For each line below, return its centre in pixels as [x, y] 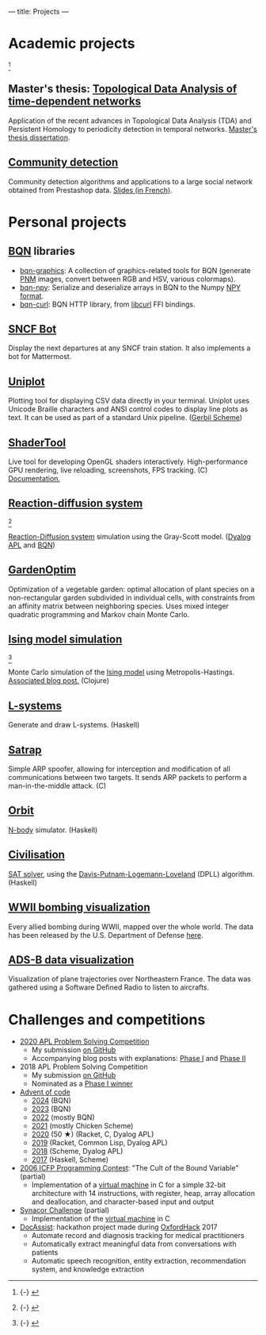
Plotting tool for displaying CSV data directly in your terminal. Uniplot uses [129, 401]
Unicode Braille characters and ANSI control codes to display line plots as [128, 409]
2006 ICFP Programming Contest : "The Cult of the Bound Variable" [129, 1168]
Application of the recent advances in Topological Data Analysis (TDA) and [130, 120]
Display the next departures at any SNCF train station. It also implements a [129, 348]
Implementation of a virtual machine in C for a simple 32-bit [129, 1185]
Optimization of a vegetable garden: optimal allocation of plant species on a [131, 589]
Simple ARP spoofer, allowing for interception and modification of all [120, 769]
